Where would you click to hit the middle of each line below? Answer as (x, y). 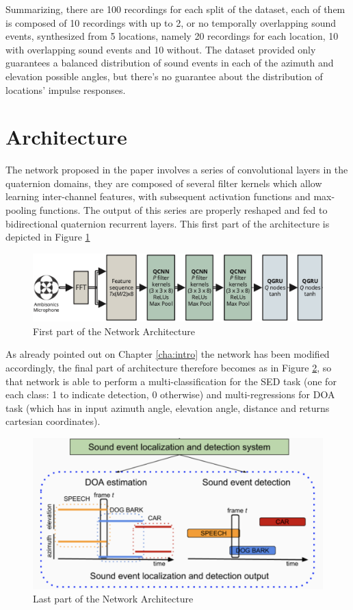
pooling (21, 210)
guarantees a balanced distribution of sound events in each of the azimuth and (170, 63)
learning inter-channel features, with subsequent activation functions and (158, 196)
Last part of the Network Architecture (113, 599)
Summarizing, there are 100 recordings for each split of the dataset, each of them (175, 9)
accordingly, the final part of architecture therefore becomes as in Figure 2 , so (169, 367)
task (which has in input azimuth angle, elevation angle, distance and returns (168, 407)
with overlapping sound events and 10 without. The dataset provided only (161, 49)
